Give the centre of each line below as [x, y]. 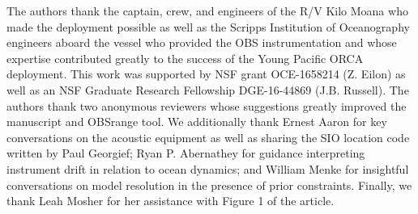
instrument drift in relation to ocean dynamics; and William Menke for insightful [208, 168]
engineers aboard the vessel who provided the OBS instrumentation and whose [202, 42]
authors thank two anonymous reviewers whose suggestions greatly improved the [207, 105]
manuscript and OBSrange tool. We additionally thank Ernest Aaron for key [197, 122]
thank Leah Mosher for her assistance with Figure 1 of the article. [171, 201]
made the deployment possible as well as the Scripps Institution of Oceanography [208, 26]
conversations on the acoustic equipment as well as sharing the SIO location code [208, 137]
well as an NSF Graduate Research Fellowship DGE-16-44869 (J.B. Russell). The [208, 89]
